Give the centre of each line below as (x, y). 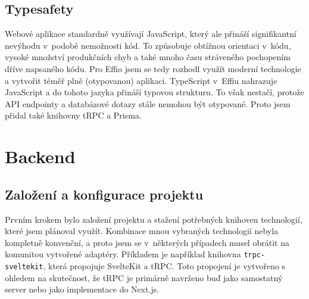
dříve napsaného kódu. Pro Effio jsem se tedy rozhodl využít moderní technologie (153, 68)
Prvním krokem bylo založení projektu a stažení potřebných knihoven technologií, (154, 219)
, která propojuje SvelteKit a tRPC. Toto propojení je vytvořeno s (164, 265)
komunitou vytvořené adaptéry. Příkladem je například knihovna (123, 254)
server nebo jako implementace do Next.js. (82, 289)
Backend (40, 156)
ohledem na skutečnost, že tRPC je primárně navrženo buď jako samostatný (144, 277)
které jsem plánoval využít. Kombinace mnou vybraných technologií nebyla (142, 231)
